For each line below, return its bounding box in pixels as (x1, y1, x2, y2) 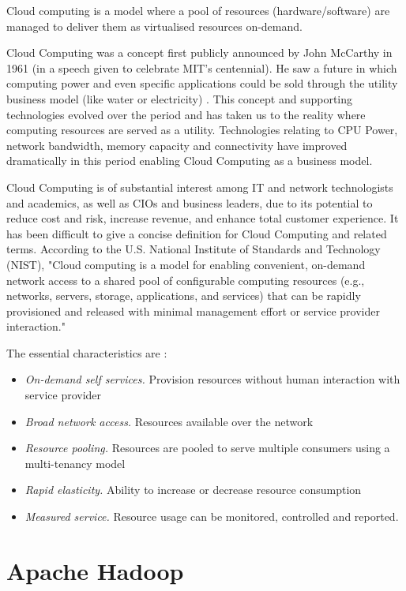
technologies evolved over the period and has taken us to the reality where (6, 106, 366, 122)
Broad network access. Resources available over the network (24, 413, 314, 429)
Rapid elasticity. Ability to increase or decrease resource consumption (24, 481, 362, 498)
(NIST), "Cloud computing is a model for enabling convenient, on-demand (6, 256, 366, 272)
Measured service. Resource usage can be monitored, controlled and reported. (24, 508, 399, 525)
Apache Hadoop (6, 554, 184, 586)
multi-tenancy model (24, 454, 126, 471)
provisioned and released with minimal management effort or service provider (6, 302, 380, 319)
